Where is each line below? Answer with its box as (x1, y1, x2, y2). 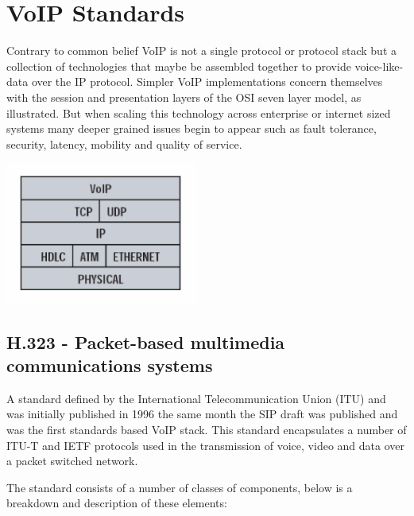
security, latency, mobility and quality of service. (6, 135, 242, 152)
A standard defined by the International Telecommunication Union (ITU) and (6, 390, 386, 406)
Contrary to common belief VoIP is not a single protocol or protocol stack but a (6, 42, 397, 59)
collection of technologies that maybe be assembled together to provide (6, 57, 351, 74)
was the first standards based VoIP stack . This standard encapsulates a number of (6, 421, 407, 437)
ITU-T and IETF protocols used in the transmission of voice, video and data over (6, 436, 404, 453)
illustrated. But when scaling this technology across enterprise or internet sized (6, 104, 391, 121)
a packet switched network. (6, 452, 138, 469)
